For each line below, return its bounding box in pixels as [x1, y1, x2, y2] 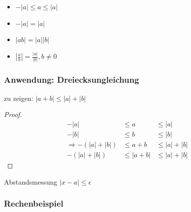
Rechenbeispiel [4, 197, 64, 210]
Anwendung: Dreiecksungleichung [4, 73, 139, 86]
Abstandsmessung [4, 176, 57, 187]
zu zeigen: [4, 93, 33, 103]
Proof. [4, 109, 22, 119]
